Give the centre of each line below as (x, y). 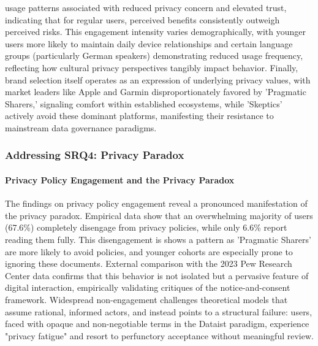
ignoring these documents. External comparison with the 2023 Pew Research (149, 263)
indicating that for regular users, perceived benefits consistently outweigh (142, 19)
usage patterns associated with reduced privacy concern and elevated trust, (146, 7)
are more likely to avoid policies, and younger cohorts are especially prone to (149, 251)
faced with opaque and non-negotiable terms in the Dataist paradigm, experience (157, 324)
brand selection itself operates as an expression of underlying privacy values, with (158, 79)
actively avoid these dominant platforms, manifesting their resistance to (139, 116)
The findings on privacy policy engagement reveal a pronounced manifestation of (156, 203)
